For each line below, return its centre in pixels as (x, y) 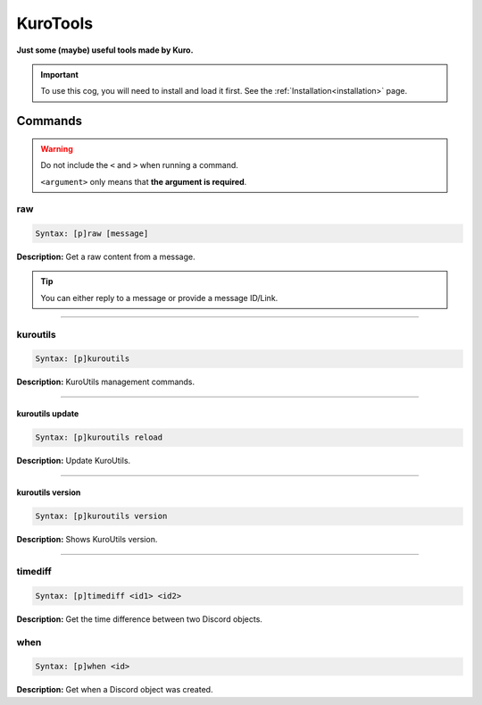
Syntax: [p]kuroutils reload (99, 437)
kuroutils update (48, 414)
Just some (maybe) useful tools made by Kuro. (105, 50)
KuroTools (55, 23)
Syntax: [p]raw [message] (92, 234)
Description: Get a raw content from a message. (106, 257)
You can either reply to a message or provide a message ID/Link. (159, 298)
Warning (57, 148)
